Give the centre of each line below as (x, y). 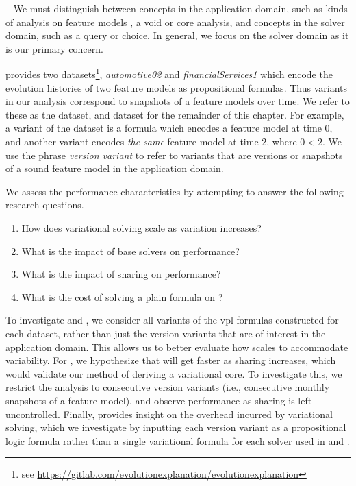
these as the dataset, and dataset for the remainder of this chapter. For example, (175, 114)
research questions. (45, 205)
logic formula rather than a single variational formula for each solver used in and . (178, 440)
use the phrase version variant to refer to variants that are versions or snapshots (174, 155)
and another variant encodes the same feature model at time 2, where (151, 141)
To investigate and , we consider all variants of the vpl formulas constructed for (172, 320)
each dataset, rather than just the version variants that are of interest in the (166, 333)
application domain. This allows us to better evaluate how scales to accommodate (177, 347)
